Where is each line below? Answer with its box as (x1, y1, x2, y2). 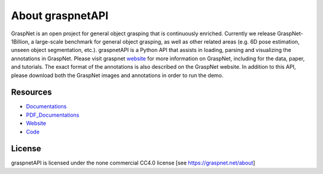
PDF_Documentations (26, 111, 80, 118)
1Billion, (11, 38, 30, 45)
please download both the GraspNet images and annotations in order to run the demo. (11, 72, 224, 79)
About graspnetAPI (11, 9, 109, 22)
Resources (11, 87, 52, 97)
